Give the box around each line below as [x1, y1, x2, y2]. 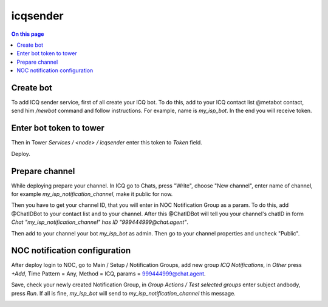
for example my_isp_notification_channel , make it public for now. [11, 191, 173, 197]
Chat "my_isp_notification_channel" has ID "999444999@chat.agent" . [11, 218, 188, 226]
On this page [11, 30, 44, 38]
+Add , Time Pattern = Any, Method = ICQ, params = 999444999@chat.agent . [11, 270, 206, 277]
